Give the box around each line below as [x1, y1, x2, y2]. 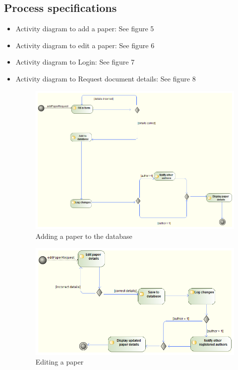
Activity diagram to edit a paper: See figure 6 [15, 40, 155, 50]
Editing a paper [35, 357, 84, 367]
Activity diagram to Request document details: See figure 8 [15, 73, 196, 83]
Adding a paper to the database [35, 230, 132, 241]
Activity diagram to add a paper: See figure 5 [15, 23, 154, 34]
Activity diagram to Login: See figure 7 [15, 57, 135, 67]
